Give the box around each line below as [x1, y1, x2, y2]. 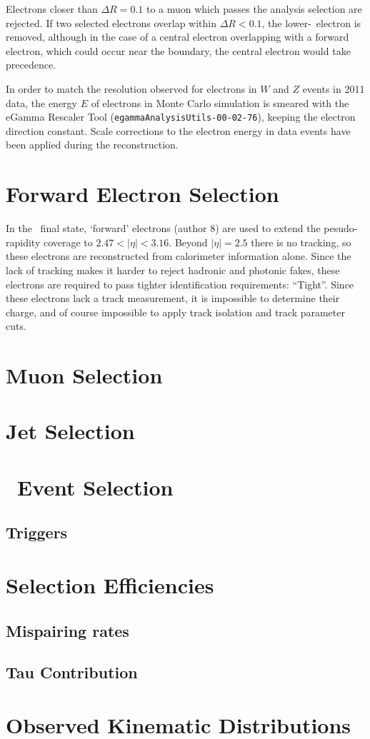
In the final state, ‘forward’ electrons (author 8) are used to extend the [6, 221, 321, 236]
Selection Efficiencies [6, 570, 214, 599]
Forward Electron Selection [6, 179, 279, 208]
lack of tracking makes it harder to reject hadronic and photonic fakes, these [6, 262, 340, 277]
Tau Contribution [6, 661, 138, 683]
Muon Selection [6, 361, 163, 390]
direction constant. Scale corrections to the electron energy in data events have [6, 123, 351, 138]
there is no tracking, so [251, 234, 351, 249]
